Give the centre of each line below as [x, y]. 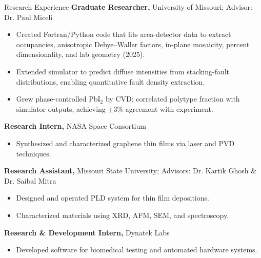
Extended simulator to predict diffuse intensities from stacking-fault [123, 71]
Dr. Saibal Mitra [30, 180]
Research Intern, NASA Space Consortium [75, 126]
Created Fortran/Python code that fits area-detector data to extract [124, 34]
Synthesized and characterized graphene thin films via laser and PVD [125, 143]
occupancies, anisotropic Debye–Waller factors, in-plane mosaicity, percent [133, 44]
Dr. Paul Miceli [28, 17]
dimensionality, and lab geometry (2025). [81, 54]
